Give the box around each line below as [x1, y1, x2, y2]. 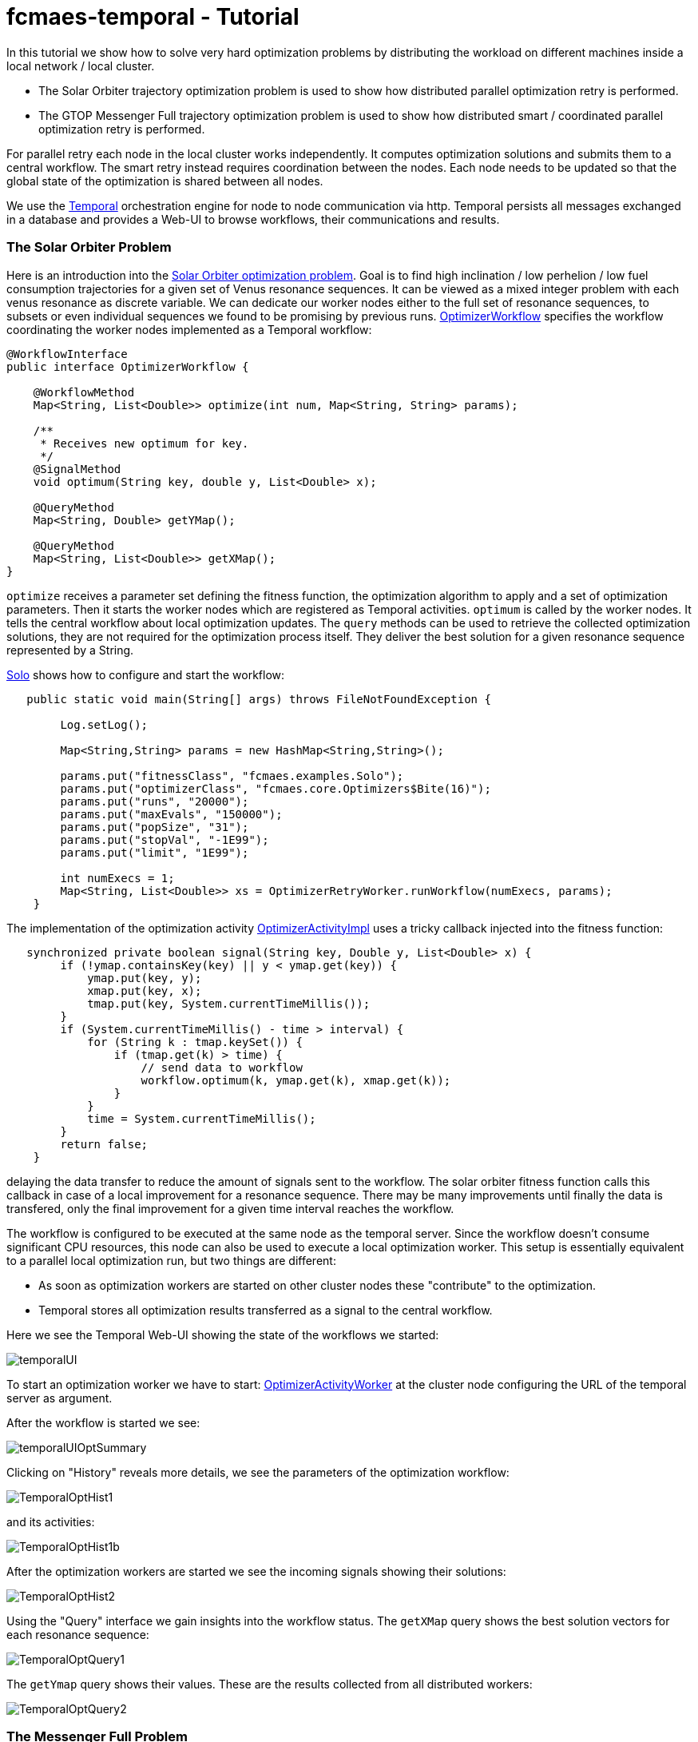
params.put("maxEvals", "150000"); [60, 807, 283, 821]
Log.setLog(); [60, 718, 149, 731]
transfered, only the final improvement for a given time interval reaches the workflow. [6, 1201, 454, 1215]
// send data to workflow [141, 1060, 303, 1074]
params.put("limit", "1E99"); [60, 845, 249, 859]
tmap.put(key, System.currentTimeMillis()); [87, 996, 371, 1010]
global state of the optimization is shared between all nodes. [6, 173, 323, 188]
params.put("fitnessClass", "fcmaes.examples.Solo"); [60, 769, 404, 782]
